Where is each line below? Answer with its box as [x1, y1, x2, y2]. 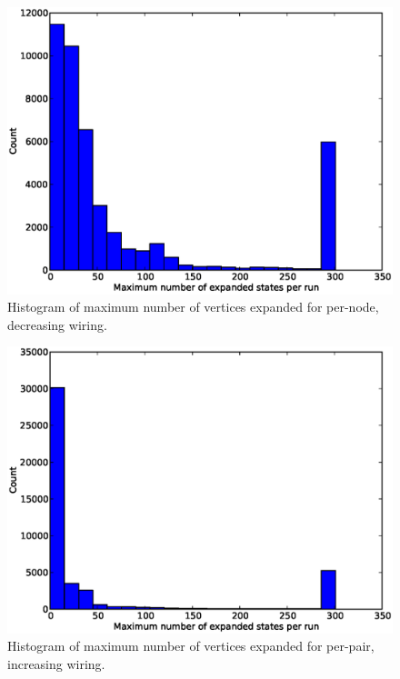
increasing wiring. [7, 654, 105, 673]
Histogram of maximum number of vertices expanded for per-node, [7, 297, 379, 316]
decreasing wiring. [7, 315, 107, 334]
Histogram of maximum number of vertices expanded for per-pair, [7, 636, 375, 655]
